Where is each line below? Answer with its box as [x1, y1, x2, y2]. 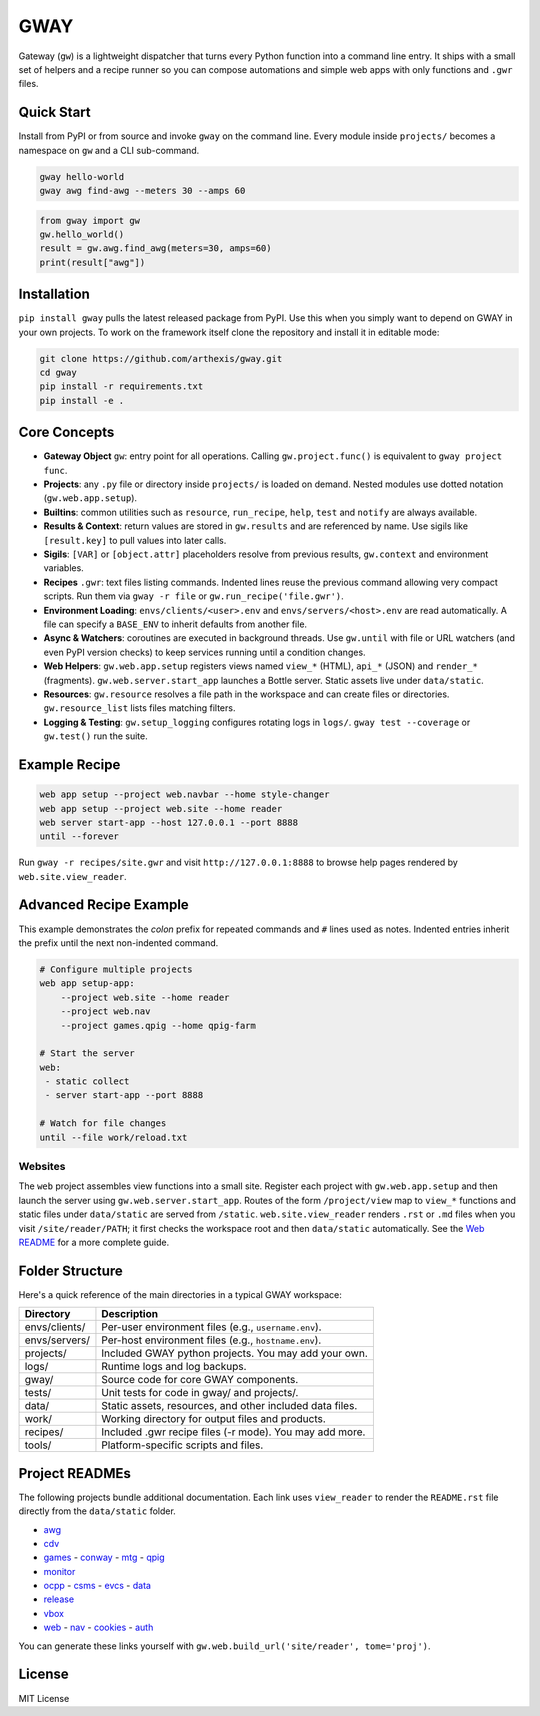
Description [101, 1307, 159, 1321]
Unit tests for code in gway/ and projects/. [101, 1386, 299, 1400]
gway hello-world [39, 171, 125, 182]
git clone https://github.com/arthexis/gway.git [39, 353, 283, 364]
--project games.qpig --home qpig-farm [60, 1020, 257, 1031]
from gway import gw [39, 215, 140, 226]
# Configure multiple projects [39, 963, 194, 975]
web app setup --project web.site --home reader [39, 803, 283, 814]
